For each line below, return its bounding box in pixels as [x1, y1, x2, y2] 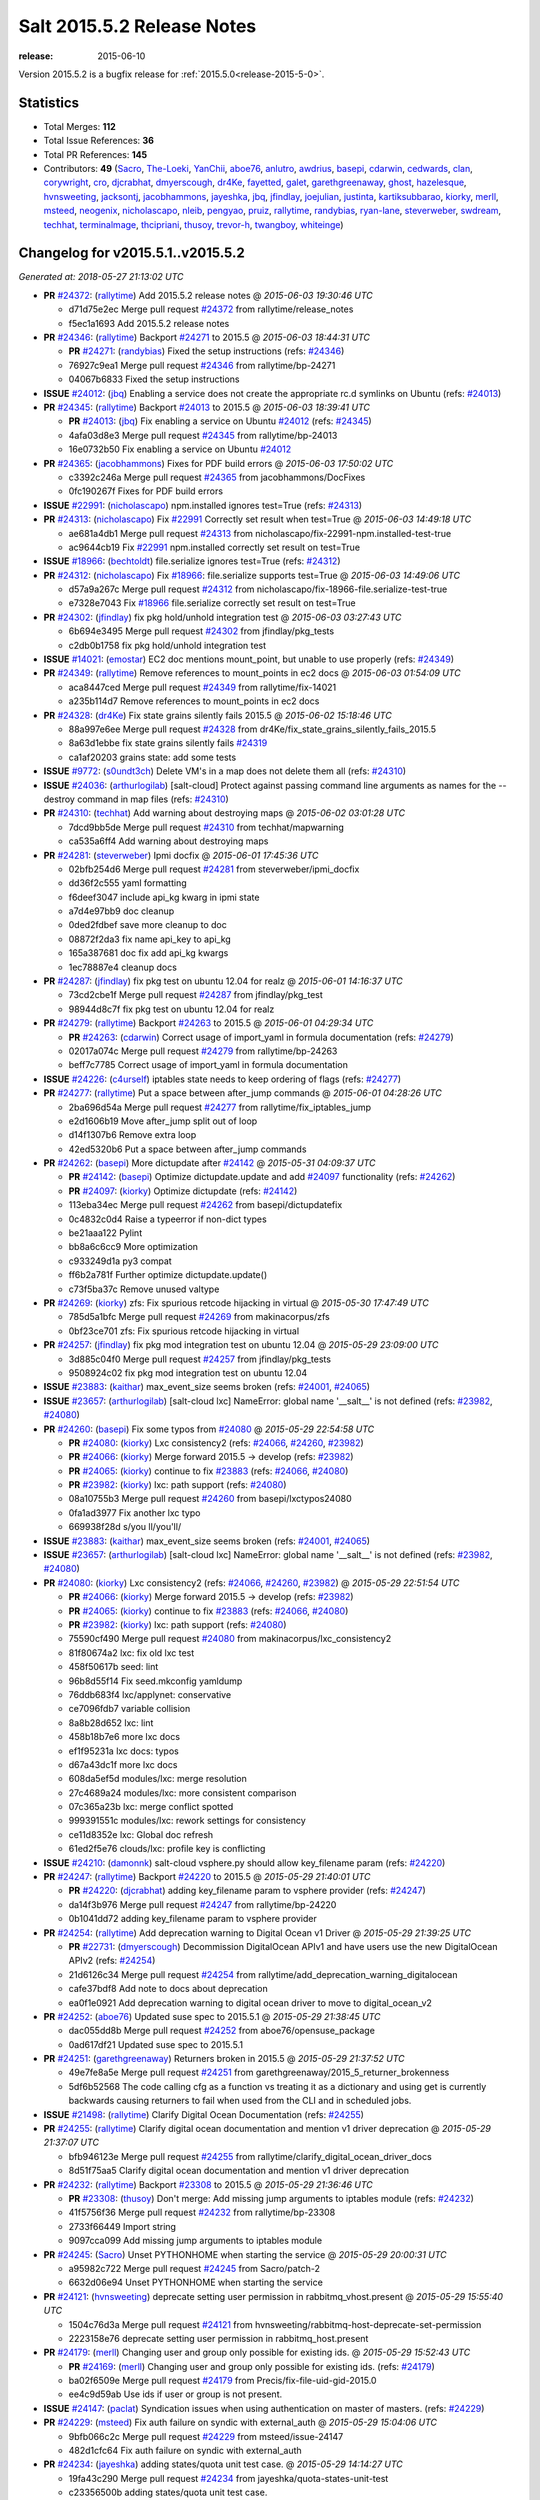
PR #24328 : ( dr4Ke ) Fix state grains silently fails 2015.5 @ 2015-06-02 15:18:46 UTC [43, 709, 392, 721]
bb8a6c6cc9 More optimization [68, 1241, 199, 1253]
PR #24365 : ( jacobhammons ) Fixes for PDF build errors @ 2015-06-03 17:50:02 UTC [43, 457, 394, 469]
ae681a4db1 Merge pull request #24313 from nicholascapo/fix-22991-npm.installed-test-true [68, 527, 452, 539]
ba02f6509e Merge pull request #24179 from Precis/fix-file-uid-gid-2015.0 [68, 2375, 377, 2387]
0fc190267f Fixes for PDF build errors [68, 485, 224, 497]
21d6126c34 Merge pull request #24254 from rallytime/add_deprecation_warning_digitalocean [68, 1968, 458, 1980]
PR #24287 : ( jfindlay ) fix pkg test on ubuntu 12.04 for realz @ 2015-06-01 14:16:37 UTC [43, 975, 404, 987]
